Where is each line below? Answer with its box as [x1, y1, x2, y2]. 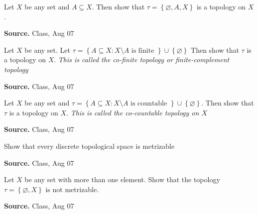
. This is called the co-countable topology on [66, 107, 199, 117]
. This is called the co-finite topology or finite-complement [54, 54, 230, 65]
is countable [130, 100, 167, 107]
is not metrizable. [45, 184, 99, 194]
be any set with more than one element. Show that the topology [24, 174, 220, 185]
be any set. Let [24, 44, 70, 55]
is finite [131, 47, 154, 54]
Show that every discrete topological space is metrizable [4, 140, 175, 151]
